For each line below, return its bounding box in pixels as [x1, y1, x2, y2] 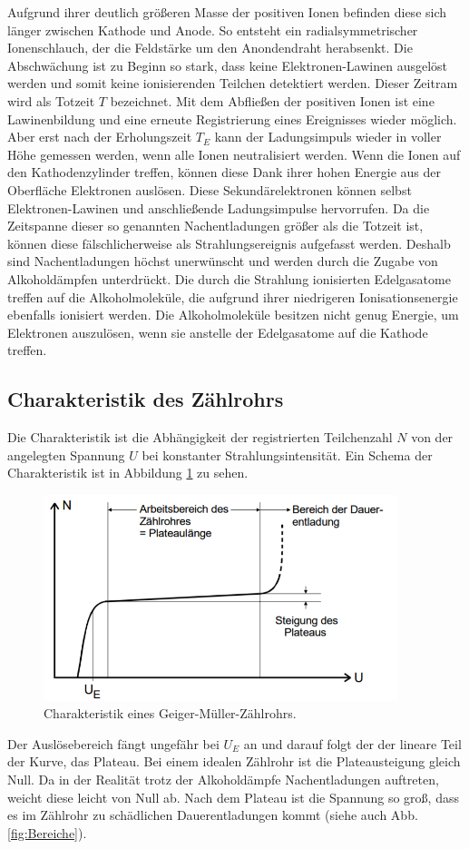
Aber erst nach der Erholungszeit [7, 127, 192, 146]
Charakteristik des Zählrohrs [7, 385, 284, 413]
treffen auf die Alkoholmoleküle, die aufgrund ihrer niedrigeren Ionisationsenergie [7, 287, 458, 306]
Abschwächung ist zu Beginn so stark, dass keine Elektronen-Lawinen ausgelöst [7, 55, 448, 74]
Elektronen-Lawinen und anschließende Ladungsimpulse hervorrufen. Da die [7, 198, 430, 217]
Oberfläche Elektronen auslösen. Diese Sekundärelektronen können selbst [7, 180, 412, 199]
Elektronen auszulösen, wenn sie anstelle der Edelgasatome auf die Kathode [7, 322, 428, 341]
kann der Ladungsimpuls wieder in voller [214, 127, 442, 146]
